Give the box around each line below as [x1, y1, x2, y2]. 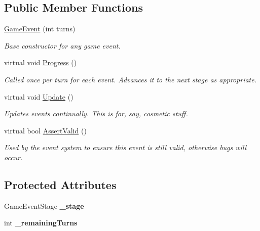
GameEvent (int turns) [4, 23, 76, 34]
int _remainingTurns [4, 217, 78, 228]
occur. [4, 152, 23, 162]
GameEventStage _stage [4, 200, 84, 211]
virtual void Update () [4, 91, 73, 102]
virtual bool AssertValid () [4, 125, 87, 135]
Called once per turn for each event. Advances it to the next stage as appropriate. [4, 74, 256, 84]
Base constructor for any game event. [4, 40, 121, 51]
